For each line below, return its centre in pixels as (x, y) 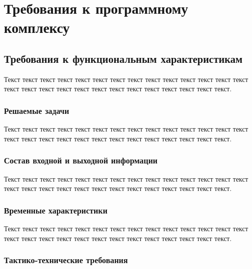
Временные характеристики (56, 210)
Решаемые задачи (37, 110)
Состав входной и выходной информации (81, 160)
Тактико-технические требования (66, 260)
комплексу (37, 27)
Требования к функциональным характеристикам (123, 58)
